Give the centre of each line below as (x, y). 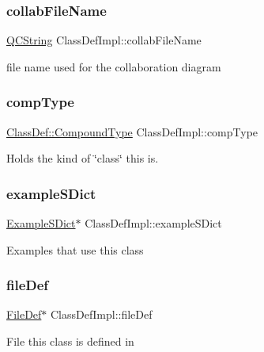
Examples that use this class (75, 249)
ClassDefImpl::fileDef (102, 314)
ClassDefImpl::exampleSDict (153, 223)
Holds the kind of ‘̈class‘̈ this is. (83, 158)
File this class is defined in (70, 341)
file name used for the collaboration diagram (114, 66)
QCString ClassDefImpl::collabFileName (104, 40)
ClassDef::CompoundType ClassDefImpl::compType (132, 131)
